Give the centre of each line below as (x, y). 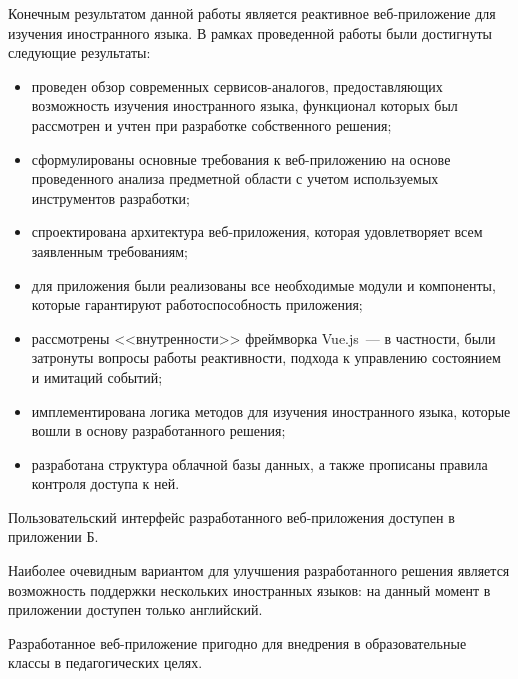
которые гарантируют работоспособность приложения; (197, 304)
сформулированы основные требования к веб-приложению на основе (241, 158)
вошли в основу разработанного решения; (158, 430)
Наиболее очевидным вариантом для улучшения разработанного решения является (259, 570)
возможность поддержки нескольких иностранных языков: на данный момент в (249, 589)
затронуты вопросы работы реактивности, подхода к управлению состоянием (266, 357)
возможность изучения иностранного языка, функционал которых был (244, 105)
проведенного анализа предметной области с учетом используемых (235, 178)
